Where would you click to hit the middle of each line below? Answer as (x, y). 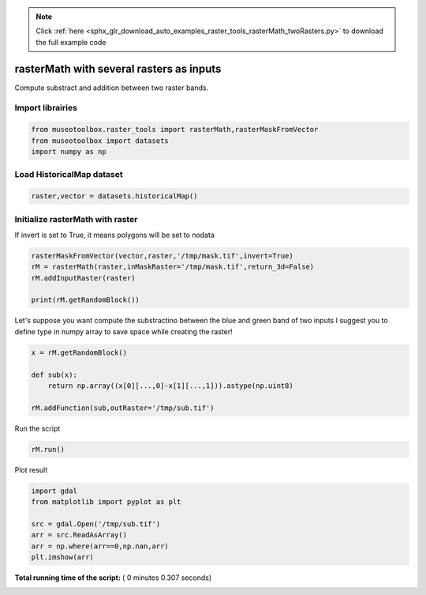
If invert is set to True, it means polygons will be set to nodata (114, 235)
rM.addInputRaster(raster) (83, 278)
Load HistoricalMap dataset (69, 175)
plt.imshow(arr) (63, 557)
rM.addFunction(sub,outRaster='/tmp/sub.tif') (123, 408)
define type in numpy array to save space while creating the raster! (123, 331)
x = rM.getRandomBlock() (79, 352)
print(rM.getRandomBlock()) (85, 300)
